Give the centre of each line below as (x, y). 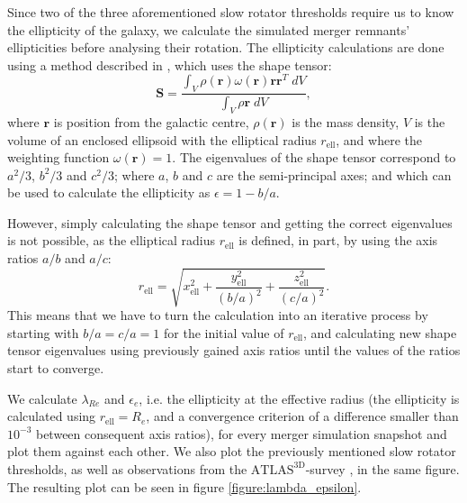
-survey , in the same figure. (382, 468)
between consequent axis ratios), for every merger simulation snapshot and (241, 433)
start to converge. (56, 368)
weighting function (58, 157)
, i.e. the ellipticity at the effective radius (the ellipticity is (299, 398)
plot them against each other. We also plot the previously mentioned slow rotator (232, 451)
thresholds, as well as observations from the (127, 468)
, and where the (379, 139)
